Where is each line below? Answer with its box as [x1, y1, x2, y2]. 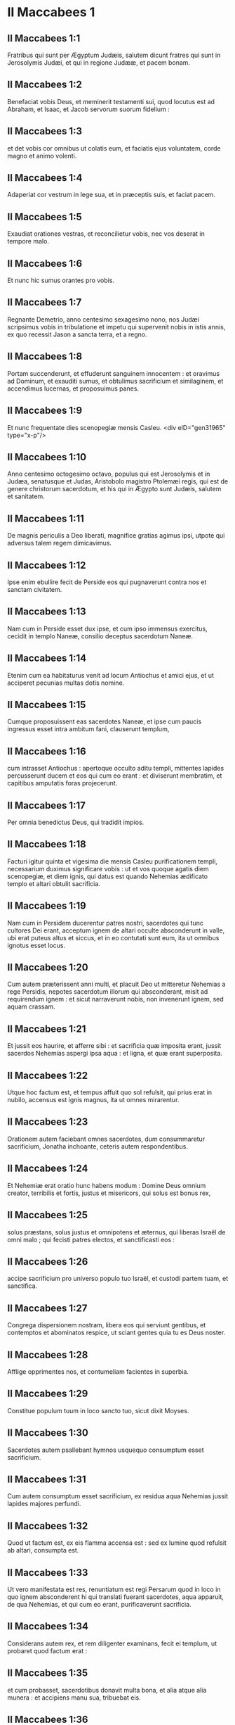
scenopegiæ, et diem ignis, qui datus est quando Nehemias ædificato [7, 872, 208, 880]
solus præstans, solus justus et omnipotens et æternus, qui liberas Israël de [7, 1227, 226, 1236]
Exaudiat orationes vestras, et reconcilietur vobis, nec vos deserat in [7, 229, 205, 238]
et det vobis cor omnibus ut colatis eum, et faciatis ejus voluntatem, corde [7, 144, 221, 152]
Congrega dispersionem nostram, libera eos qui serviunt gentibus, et [7, 1321, 206, 1329]
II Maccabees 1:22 [7, 1069, 88, 1081]
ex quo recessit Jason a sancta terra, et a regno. [7, 330, 147, 339]
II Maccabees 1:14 [7, 652, 86, 664]
